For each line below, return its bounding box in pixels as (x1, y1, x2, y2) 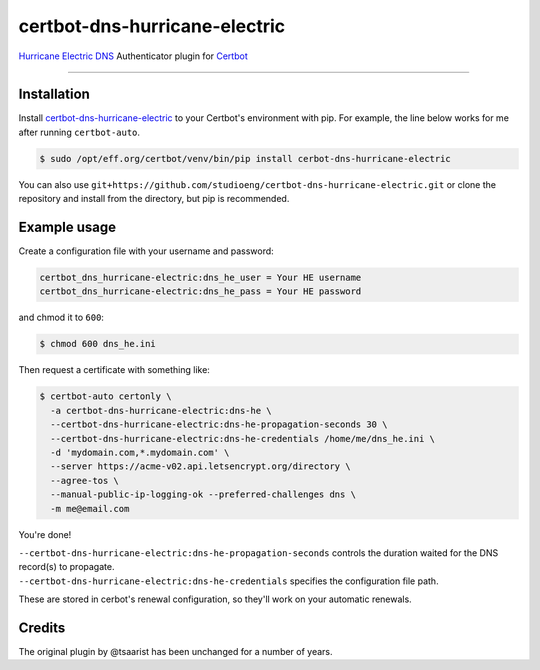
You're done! (18, 528, 72, 540)
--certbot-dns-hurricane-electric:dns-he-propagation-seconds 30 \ (50, 419, 388, 430)
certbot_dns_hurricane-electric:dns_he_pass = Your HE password (39, 286, 362, 297)
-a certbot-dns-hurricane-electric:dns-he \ (50, 405, 272, 416)
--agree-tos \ (50, 475, 120, 486)
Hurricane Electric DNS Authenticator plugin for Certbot (18, 50, 249, 62)
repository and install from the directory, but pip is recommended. (18, 193, 290, 205)
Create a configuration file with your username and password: (18, 245, 274, 257)
